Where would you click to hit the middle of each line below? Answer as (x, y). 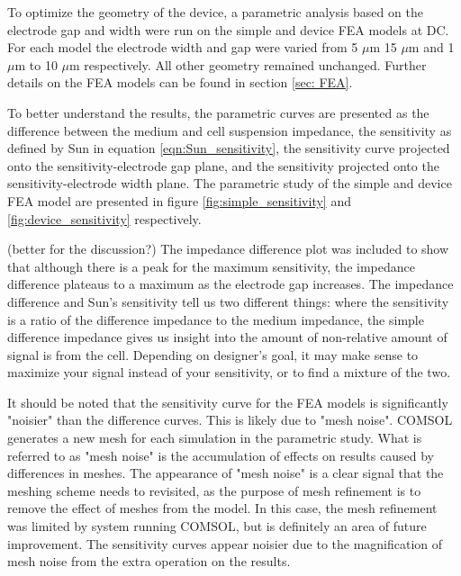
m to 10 (36, 64)
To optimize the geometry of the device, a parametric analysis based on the (215, 12)
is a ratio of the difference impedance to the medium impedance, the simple (216, 319)
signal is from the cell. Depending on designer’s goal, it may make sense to (213, 354)
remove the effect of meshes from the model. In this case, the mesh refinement (222, 508)
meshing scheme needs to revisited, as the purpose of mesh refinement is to (214, 490)
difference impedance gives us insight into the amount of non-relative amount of (227, 337)
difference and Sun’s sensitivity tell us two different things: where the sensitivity (228, 301)
